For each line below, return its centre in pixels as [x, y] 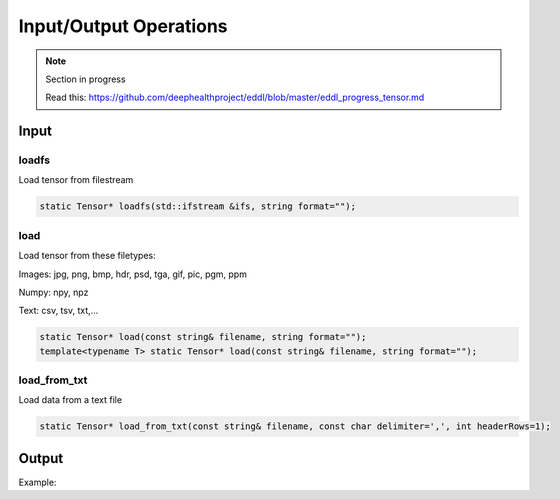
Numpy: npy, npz [53, 292]
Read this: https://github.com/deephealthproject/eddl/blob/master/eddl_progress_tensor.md [235, 97]
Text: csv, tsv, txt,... [58, 311]
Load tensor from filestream [76, 180]
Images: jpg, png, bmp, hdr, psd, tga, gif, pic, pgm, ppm [132, 274]
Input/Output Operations [123, 26]
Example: [37, 482]
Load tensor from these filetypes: [87, 256]
